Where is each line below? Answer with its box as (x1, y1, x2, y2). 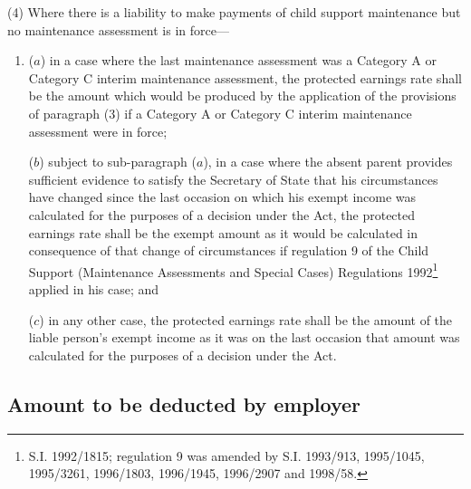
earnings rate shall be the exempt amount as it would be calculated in (28, 223, 418, 242)
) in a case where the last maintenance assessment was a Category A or (40, 51, 437, 70)
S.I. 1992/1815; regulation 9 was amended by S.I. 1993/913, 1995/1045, (28, 446, 425, 465)
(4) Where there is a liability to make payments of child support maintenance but (7, 3, 461, 21)
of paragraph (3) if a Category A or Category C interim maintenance (28, 103, 412, 122)
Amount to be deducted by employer (7, 389, 361, 417)
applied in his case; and (28, 279, 159, 298)
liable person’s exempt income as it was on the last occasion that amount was (28, 328, 460, 347)
